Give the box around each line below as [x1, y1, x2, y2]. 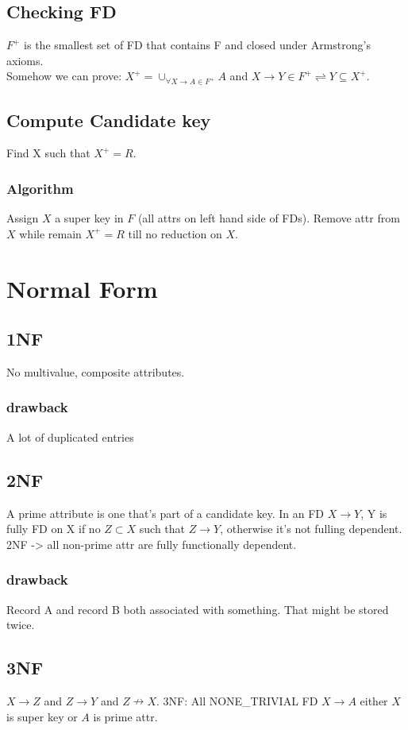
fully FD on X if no [6, 520, 101, 537]
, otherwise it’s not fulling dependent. [220, 520, 402, 537]
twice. [6, 616, 35, 633]
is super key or [6, 708, 78, 724]
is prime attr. [93, 708, 158, 724]
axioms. [6, 52, 44, 68]
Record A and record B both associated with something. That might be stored [6, 601, 389, 617]
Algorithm [6, 178, 74, 198]
